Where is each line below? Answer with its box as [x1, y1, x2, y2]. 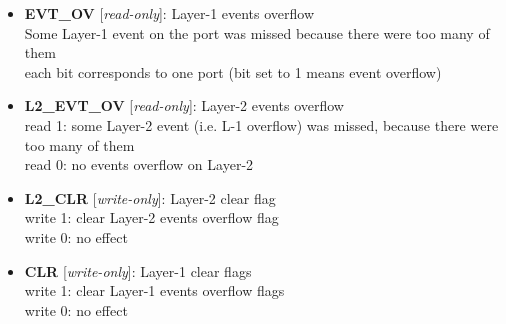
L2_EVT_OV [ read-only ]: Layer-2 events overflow [24, 95, 344, 116]
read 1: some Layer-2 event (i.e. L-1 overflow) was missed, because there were [24, 114, 499, 135]
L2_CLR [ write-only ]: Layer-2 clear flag [24, 187, 276, 208]
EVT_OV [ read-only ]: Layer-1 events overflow [24, 3, 315, 23]
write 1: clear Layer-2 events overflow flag [24, 207, 279, 228]
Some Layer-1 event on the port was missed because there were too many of [24, 22, 490, 43]
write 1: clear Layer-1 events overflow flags [24, 280, 285, 301]
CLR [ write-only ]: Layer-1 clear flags [24, 260, 252, 281]
